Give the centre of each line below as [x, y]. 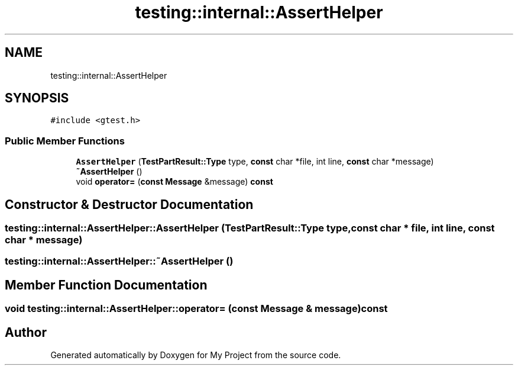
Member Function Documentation [106, 285]
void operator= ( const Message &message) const [174, 182]
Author [26, 332]
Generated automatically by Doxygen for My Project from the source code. [196, 355]
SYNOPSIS [37, 98]
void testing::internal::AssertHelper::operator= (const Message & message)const [196, 309]
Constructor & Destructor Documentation [129, 204]
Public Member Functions [65, 141]
